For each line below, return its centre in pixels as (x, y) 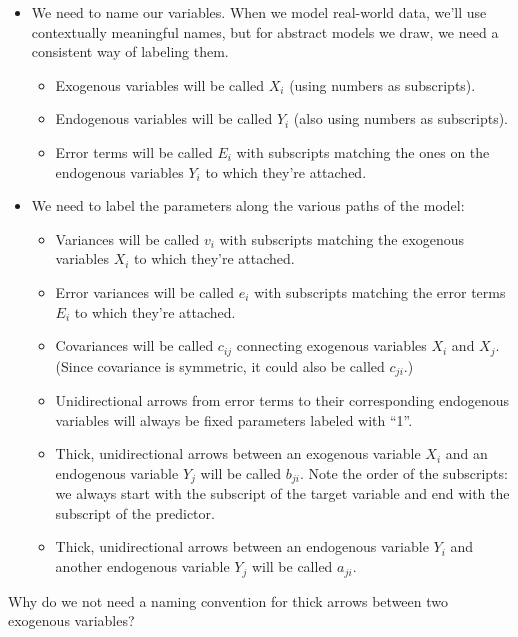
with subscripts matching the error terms (380, 291)
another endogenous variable (142, 566)
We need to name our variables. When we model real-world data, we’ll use (259, 12)
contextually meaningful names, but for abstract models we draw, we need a (265, 31)
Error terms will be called (134, 151)
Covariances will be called (134, 345)
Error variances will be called (145, 291)
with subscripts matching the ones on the (363, 151)
